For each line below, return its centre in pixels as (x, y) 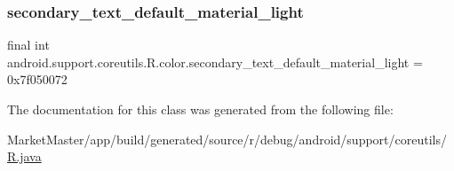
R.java (24, 156)
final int (28, 45)
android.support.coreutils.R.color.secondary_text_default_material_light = (215, 62)
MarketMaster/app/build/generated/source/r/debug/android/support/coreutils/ (227, 139)
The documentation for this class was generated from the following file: (200, 109)
